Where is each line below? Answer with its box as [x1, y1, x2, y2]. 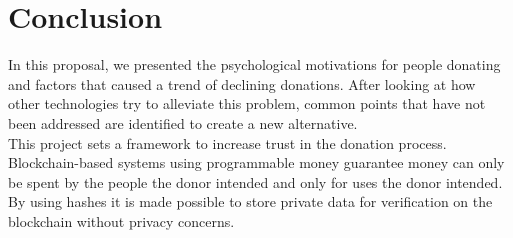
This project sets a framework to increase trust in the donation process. [8, 132, 447, 153]
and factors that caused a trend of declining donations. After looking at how [8, 73, 476, 94]
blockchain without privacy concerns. [8, 210, 235, 231]
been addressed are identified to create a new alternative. [8, 112, 358, 133]
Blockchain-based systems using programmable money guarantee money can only [8, 152, 505, 173]
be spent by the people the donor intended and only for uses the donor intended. [8, 171, 503, 192]
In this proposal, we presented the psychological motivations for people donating [8, 54, 501, 75]
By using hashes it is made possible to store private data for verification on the [8, 191, 493, 212]
